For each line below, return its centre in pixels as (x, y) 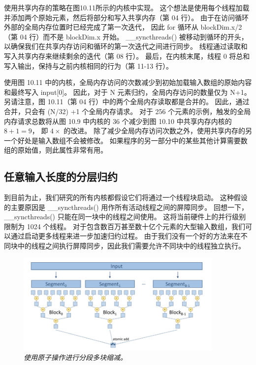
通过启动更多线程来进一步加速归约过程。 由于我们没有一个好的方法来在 (126, 236)
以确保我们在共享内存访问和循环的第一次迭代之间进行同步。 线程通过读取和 (126, 46)
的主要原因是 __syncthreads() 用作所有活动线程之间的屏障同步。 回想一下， (126, 207)
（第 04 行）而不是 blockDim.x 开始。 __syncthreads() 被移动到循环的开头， (126, 36)
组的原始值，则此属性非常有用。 (56, 150)
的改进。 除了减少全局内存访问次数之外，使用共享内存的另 (158, 131)
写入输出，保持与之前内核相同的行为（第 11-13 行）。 (88, 65)
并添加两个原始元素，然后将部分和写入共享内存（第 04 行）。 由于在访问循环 (126, 17)
